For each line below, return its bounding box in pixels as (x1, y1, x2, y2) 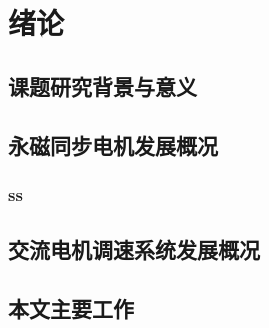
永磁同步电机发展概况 (8, 129, 218, 160)
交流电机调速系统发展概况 (8, 234, 260, 265)
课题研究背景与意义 (8, 70, 197, 101)
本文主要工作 (8, 292, 134, 323)
